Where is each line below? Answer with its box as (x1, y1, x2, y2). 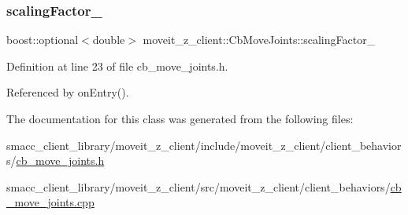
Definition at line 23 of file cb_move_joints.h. (6, 57, 228, 74)
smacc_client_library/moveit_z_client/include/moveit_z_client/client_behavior (6, 137, 402, 153)
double (92, 31, 125, 48)
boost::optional (6, 31, 79, 48)
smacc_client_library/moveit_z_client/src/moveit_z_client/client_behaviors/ (6, 178, 391, 195)
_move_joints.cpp (6, 194, 95, 210)
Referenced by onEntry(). (6, 84, 129, 100)
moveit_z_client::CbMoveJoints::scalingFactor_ (143, 31, 376, 48)
